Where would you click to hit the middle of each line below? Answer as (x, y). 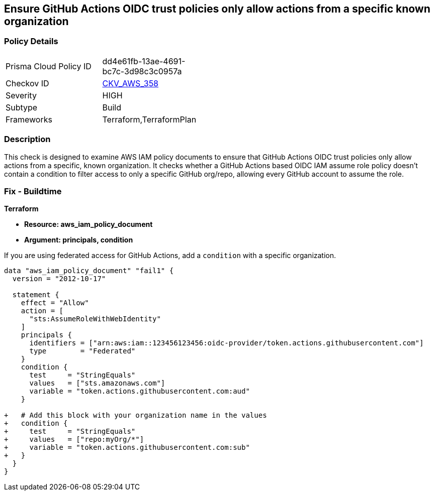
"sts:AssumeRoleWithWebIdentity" (95, 319)
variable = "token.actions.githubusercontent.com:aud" (140, 391)
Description (27, 139)
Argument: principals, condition (79, 240)
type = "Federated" (82, 351)
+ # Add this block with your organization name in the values (136, 415)
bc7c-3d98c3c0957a (142, 71)
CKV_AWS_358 (131, 83)
